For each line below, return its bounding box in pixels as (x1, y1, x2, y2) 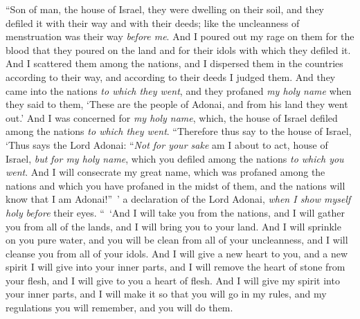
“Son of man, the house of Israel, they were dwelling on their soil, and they (6, 2, 325, 16)
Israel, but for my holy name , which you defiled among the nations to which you (6, 151, 344, 165)
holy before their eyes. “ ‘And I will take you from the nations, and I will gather (6, 205, 345, 219)
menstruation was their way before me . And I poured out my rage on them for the (6, 29, 354, 44)
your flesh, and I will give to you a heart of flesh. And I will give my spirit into (6, 273, 340, 287)
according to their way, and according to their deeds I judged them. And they (6, 69, 336, 84)
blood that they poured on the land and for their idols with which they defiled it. (6, 42, 351, 57)
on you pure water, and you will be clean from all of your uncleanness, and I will (6, 233, 348, 247)
